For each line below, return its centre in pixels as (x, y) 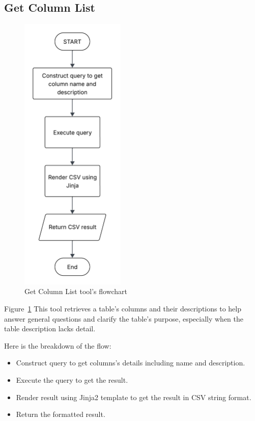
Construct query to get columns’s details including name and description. (131, 363)
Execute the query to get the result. (72, 379)
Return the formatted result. (61, 414)
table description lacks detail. (50, 328)
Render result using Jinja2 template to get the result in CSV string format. (134, 397)
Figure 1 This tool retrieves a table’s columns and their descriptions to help (123, 308)
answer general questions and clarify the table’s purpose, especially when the (124, 318)
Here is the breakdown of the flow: (58, 345)
